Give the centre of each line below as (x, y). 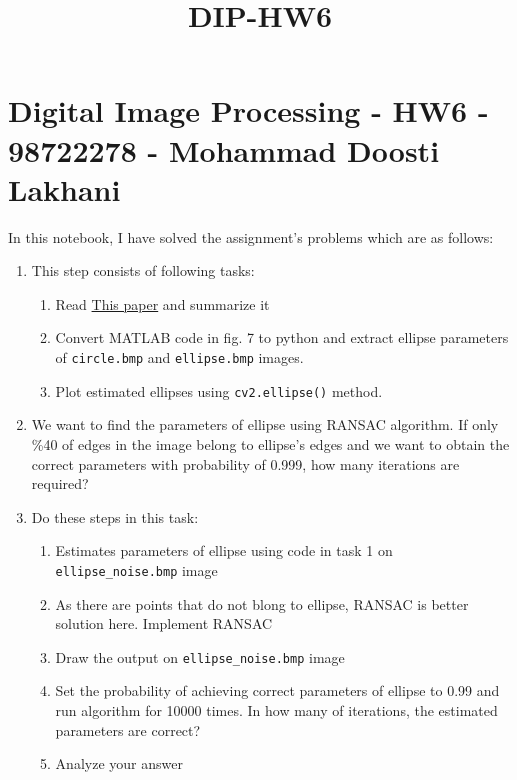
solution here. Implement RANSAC (164, 623)
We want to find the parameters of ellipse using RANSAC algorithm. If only (265, 424)
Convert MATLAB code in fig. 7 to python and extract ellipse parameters (282, 337)
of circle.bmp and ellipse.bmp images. (179, 357)
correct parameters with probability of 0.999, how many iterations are (245, 463)
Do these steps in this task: (115, 516)
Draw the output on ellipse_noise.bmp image (200, 656)
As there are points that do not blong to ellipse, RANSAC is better (262, 603)
